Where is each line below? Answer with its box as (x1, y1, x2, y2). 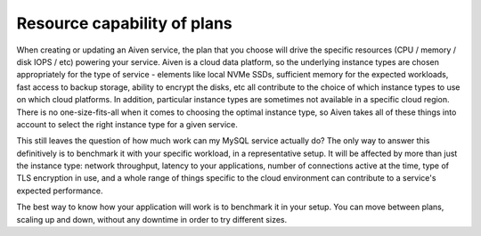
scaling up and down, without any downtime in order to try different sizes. (16, 214, 288, 224)
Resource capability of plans (16, 13, 233, 33)
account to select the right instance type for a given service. (16, 118, 238, 129)
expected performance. (16, 185, 103, 196)
